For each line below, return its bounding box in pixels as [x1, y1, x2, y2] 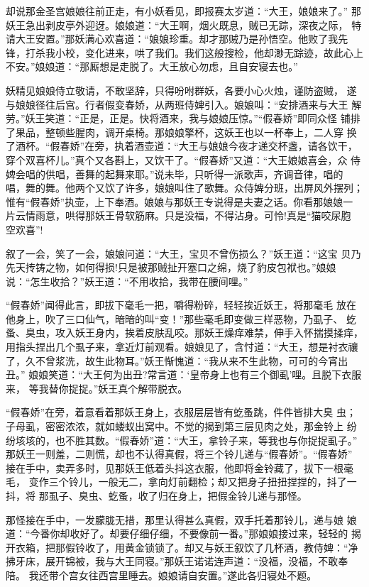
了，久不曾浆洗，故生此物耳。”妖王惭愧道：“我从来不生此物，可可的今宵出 [6, 353, 348, 368]
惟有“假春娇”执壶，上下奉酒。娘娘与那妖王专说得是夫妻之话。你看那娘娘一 [6, 194, 353, 209]
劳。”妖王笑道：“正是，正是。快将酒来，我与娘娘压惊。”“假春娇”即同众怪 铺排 [6, 111, 360, 126]
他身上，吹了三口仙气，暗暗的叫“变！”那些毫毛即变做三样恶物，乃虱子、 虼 [6, 311, 356, 326]
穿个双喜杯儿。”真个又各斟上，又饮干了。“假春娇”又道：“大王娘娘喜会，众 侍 [6, 152, 361, 167]
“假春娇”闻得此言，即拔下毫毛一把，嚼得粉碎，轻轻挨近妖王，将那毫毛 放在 [6, 297, 356, 312]
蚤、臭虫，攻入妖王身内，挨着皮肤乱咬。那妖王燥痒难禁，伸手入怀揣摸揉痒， [6, 325, 363, 340]
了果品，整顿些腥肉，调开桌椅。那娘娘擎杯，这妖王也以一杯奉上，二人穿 [6, 124, 343, 139]
